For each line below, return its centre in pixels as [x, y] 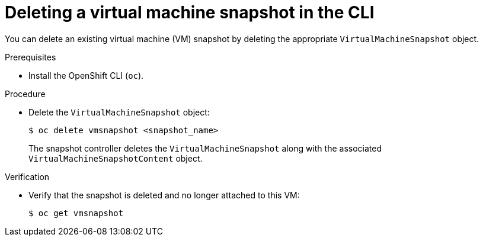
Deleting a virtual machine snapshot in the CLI [190, 12]
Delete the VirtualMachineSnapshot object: [119, 112]
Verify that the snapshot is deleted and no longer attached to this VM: [164, 195]
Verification [27, 176]
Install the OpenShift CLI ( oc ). [86, 75]
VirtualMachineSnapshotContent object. [116, 158]
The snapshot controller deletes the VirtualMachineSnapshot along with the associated [205, 148]
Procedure [25, 94]
